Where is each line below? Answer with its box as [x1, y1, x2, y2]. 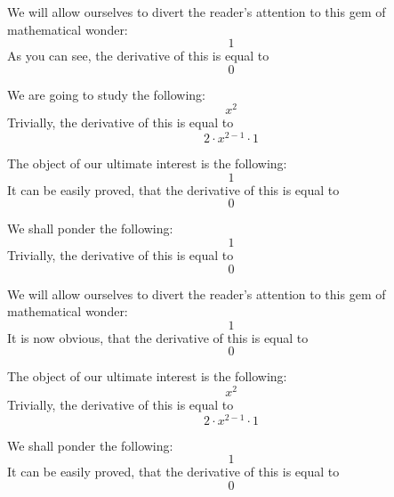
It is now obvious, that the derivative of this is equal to [7, 328, 309, 346]
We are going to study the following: [7, 85, 205, 103]
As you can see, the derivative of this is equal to [7, 46, 269, 65]
